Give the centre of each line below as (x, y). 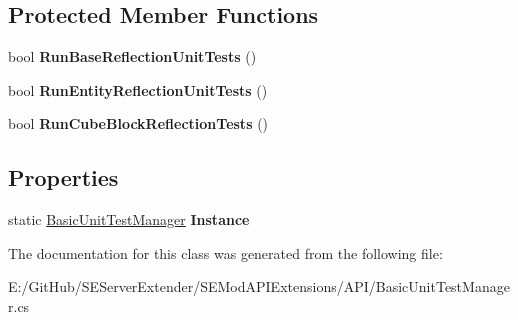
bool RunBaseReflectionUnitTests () (132, 56)
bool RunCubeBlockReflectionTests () (138, 123)
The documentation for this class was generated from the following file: (225, 252)
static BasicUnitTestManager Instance (129, 219)
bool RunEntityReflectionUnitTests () (138, 89)
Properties (63, 177)
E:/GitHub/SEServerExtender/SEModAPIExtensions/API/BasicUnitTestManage (259, 286)
